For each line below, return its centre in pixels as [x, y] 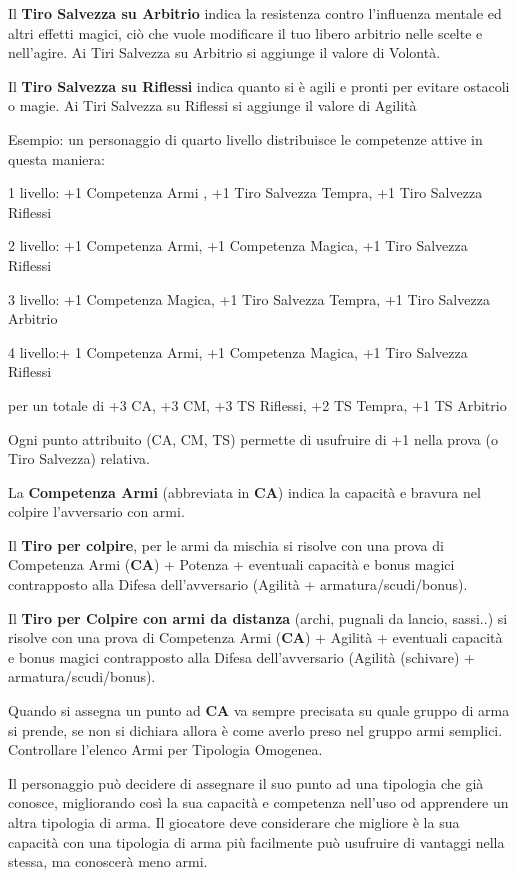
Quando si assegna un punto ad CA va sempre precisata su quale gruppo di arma [259, 710]
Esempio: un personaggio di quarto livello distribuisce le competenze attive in [245, 138]
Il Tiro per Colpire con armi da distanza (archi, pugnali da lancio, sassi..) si [258, 617]
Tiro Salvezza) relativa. [79, 458]
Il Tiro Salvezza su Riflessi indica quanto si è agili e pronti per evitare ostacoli [259, 85]
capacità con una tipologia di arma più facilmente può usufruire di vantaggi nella [256, 841]
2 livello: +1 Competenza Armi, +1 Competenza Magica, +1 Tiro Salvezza [238, 245]
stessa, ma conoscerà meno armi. [108, 861]
